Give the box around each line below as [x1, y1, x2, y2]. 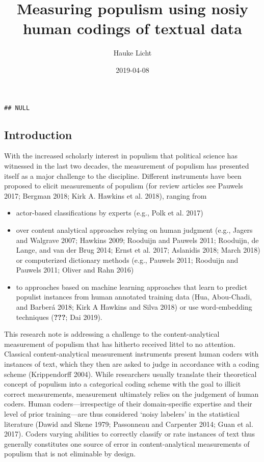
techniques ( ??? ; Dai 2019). [16, 311, 102, 322]
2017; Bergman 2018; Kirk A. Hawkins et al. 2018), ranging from [4, 190, 207, 201]
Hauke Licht [113, 47, 152, 58]
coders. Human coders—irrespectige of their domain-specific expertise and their [4, 398, 252, 409]
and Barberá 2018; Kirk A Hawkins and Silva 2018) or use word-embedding [16, 302, 252, 312]
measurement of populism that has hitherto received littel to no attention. [4, 338, 235, 349]
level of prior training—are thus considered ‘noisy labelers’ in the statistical [4, 409, 240, 419]
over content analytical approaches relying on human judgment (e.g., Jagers [16, 224, 253, 235]
